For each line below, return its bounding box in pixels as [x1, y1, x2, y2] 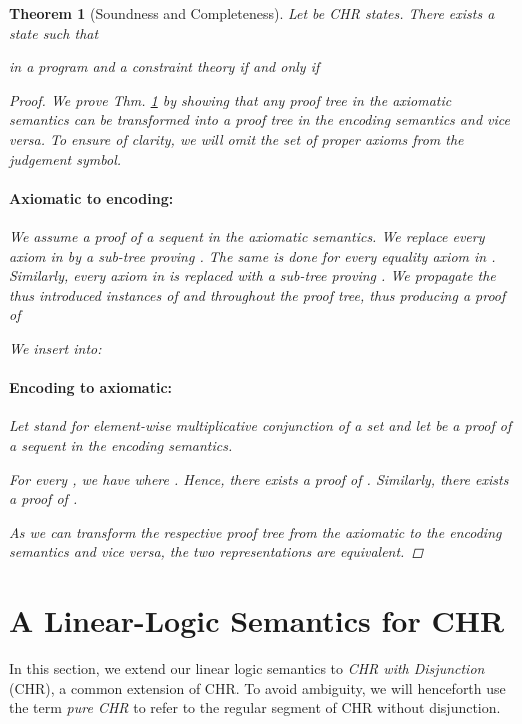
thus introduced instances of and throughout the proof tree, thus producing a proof [9, 284, 506, 305]
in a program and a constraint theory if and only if [9, 56, 320, 77]
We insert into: [9, 337, 102, 358]
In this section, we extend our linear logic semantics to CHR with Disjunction [9, 658, 485, 678]
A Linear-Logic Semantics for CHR [9, 600, 505, 641]
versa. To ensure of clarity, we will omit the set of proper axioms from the [9, 128, 464, 149]
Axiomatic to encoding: [9, 187, 174, 208]
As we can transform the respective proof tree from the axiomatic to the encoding [9, 521, 502, 542]
